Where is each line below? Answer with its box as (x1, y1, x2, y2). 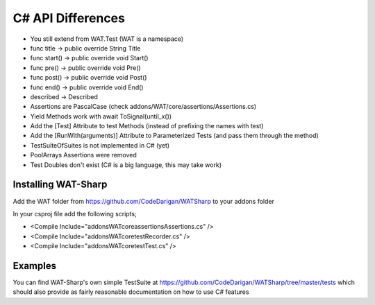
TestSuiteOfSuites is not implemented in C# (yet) (30, 141, 170, 149)
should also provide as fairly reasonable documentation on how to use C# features (12, 288, 249, 296)
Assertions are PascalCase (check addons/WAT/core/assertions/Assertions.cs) (30, 103, 257, 111)
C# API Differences (12, 10, 125, 26)
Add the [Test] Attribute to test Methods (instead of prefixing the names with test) (30, 122, 264, 130)
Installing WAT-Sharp (12, 179, 108, 191)
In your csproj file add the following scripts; (12, 209, 137, 218)
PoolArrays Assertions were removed (30, 151, 137, 159)
